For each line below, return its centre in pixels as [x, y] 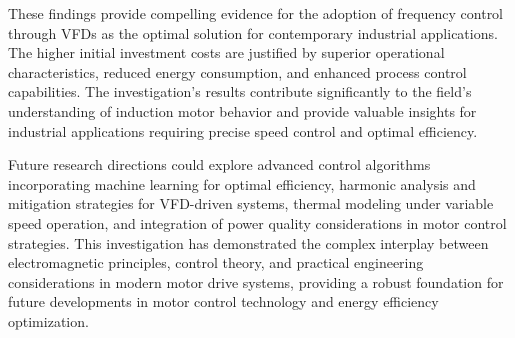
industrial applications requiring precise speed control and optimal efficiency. [243, 130]
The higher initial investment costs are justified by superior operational [226, 52]
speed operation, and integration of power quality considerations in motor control [257, 222]
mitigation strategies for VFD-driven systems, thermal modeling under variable [251, 203]
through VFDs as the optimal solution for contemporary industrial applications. [253, 32]
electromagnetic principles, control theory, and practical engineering [216, 262]
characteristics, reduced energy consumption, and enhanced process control [237, 71]
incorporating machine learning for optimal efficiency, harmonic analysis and [242, 183]
